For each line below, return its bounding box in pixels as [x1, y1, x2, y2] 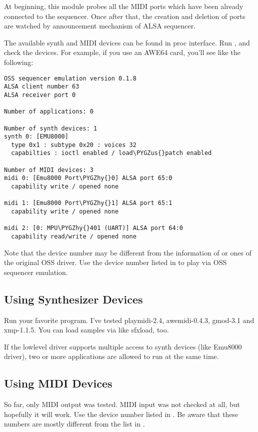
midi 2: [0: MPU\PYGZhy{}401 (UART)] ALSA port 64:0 [4, 224, 183, 232]
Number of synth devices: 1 [4, 124, 97, 132]
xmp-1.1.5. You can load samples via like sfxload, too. [4, 324, 169, 335]
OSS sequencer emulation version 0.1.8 [4, 74, 136, 82]
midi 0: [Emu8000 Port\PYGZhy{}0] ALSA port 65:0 [4, 174, 172, 182]
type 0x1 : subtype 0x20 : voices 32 [11, 141, 136, 148]
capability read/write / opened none [11, 233, 136, 240]
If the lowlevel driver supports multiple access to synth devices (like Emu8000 [4, 341, 242, 351]
